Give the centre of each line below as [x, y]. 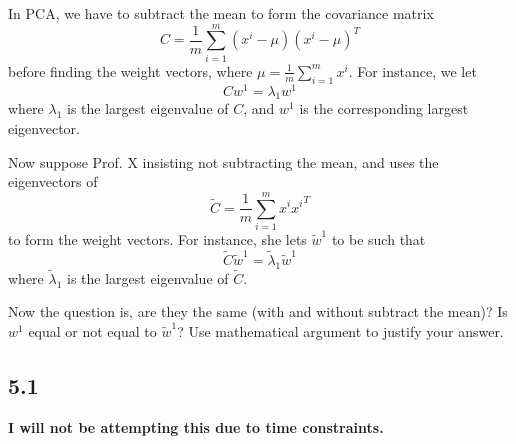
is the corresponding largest [384, 108]
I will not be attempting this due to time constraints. [196, 426]
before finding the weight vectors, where [130, 70]
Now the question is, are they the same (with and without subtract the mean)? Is [258, 311]
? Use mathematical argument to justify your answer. [340, 330]
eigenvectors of [53, 181]
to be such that [378, 238]
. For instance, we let [412, 70]
